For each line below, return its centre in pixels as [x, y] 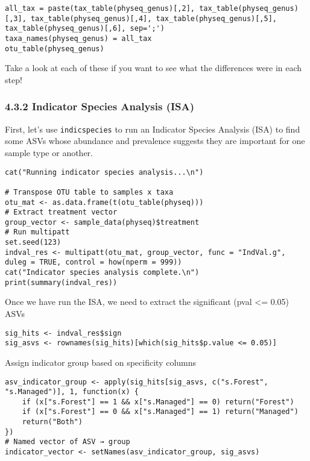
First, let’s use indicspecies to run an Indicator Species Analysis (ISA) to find [153, 129]
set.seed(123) [33, 243]
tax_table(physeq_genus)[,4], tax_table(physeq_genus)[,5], [154, 18]
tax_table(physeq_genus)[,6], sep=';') [85, 29]
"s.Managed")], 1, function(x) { [72, 392]
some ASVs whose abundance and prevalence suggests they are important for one [155, 141]
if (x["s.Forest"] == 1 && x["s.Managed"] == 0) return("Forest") [158, 402]
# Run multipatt [37, 232]
